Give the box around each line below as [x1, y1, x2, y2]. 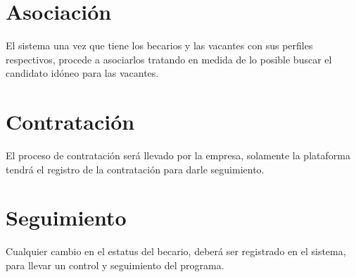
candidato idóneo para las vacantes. [6, 66, 159, 80]
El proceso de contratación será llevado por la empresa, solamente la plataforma [6, 148, 350, 163]
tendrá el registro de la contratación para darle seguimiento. [6, 161, 265, 176]
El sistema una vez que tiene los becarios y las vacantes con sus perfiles [6, 38, 313, 53]
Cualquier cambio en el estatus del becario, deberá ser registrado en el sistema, [6, 244, 346, 259]
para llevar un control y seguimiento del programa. [6, 257, 224, 272]
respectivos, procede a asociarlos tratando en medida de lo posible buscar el [6, 51, 332, 66]
